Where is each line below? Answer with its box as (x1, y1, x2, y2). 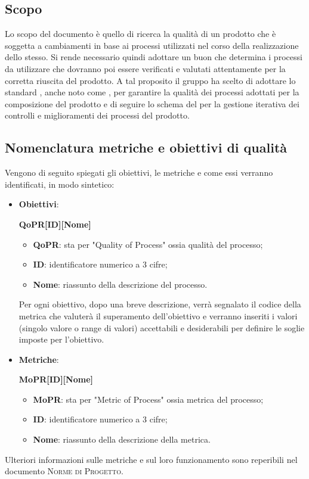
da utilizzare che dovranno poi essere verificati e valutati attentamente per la (5, 62, 286, 74)
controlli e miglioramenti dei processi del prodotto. (5, 109, 190, 122)
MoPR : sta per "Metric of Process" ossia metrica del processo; (33, 393, 264, 405)
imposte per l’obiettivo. (18, 333, 104, 346)
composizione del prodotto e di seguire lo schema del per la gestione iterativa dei (5, 97, 299, 110)
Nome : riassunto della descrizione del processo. (33, 278, 208, 290)
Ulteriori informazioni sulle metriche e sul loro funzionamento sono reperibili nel (5, 453, 298, 465)
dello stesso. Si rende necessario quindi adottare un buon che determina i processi (5, 51, 302, 63)
